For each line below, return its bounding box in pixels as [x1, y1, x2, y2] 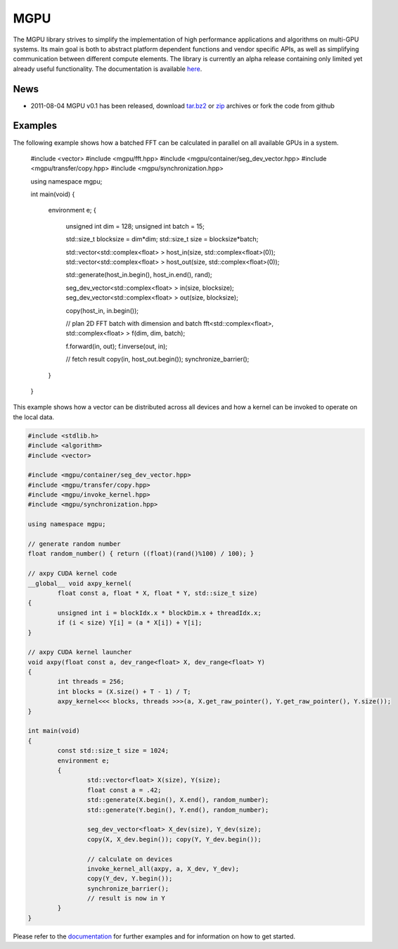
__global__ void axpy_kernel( [27, 579, 132, 587]
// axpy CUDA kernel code [27, 570, 117, 578]
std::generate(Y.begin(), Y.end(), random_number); [86, 805, 269, 814]
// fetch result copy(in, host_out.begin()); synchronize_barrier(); [65, 355, 250, 364]
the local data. [13, 412, 55, 421]
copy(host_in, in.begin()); [65, 306, 139, 314]
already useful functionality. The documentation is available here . [13, 64, 203, 73]
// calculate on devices [86, 855, 173, 863]
